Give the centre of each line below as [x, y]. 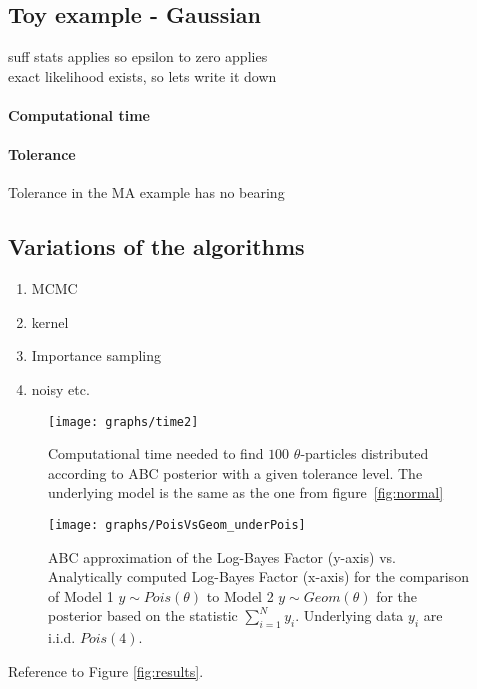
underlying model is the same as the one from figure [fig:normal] [246, 492]
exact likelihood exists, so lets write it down [142, 75]
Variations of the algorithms [156, 246]
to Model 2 [240, 595]
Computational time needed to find [156, 453]
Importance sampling [96, 355]
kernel [50, 321]
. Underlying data [349, 615]
